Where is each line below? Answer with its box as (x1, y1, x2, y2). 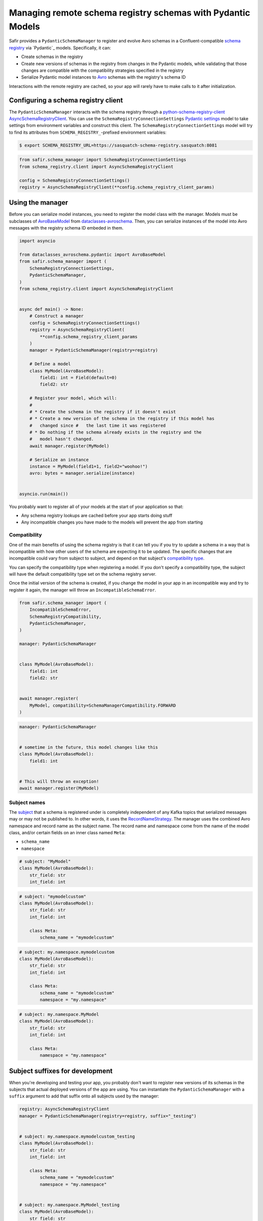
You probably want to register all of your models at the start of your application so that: (9, 504, 184, 509)
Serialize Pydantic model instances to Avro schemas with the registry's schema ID (21, 74, 186, 80)
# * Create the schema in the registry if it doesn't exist (29, 409, 176, 415)
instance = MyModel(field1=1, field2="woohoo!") (29, 464, 148, 469)
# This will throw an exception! (19, 779, 99, 784)
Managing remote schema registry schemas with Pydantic (9, 7, 250, 18)
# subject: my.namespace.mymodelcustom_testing (19, 1134, 135, 1139)
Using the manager (9, 198, 68, 207)
